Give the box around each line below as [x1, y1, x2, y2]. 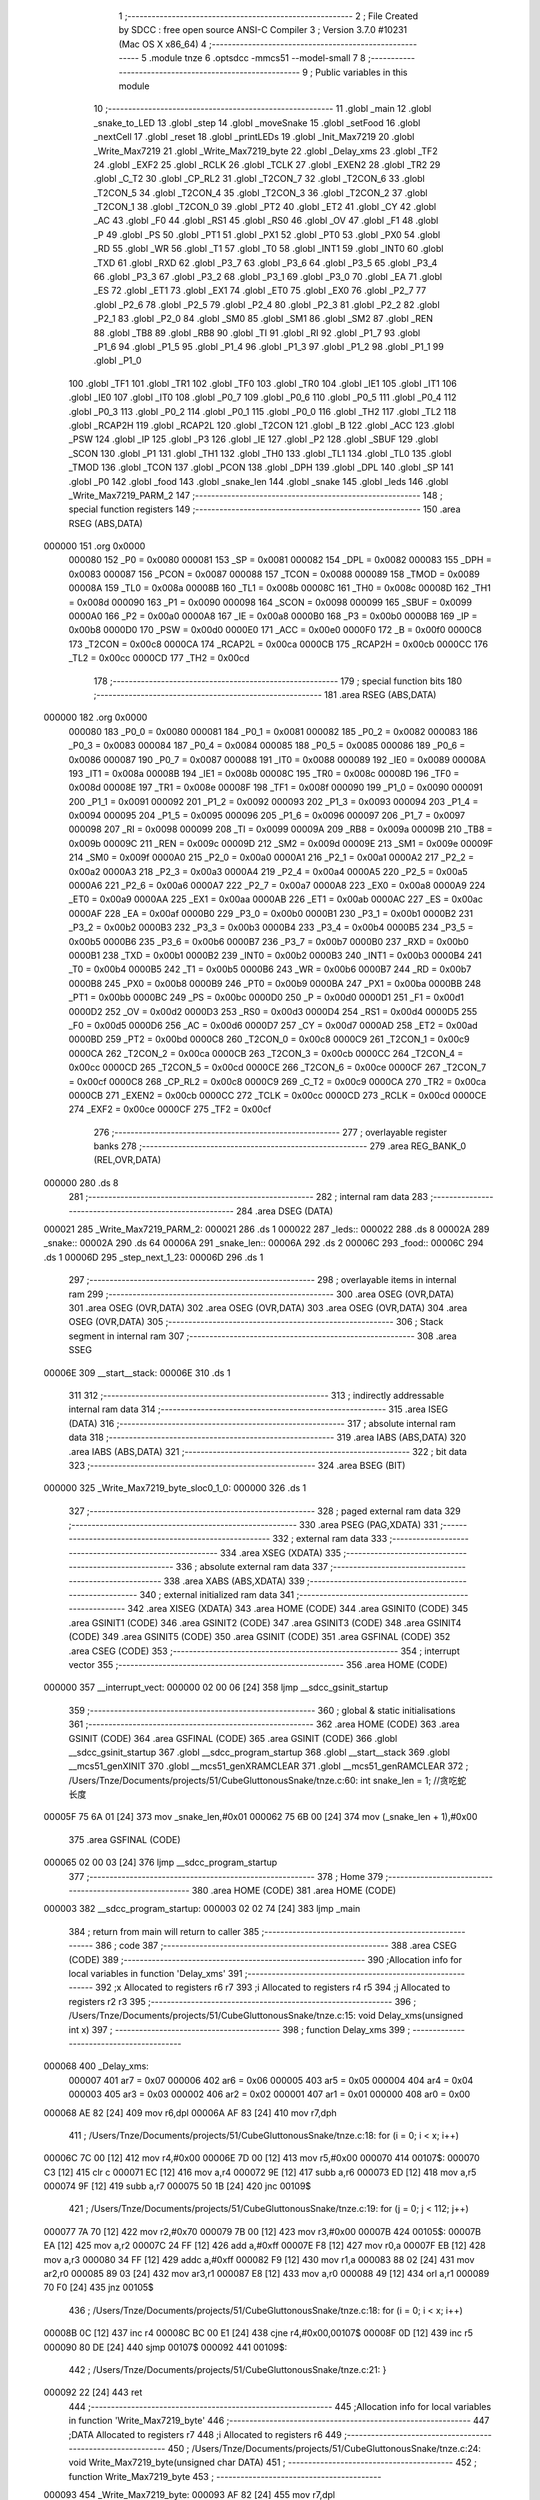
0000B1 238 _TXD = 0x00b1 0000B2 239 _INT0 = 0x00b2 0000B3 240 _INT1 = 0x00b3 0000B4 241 [68, 950, 482, 961]
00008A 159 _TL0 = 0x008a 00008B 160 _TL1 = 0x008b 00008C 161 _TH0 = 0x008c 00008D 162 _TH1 [68, 582, 492, 594]
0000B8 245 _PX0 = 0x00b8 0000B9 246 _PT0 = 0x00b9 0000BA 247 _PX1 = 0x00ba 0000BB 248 [68, 977, 482, 989]
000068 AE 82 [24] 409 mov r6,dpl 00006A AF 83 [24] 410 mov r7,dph [43, 2106, 337, 2119]
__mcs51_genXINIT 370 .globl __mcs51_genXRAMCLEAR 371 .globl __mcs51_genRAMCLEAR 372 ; [68, 1760, 469, 1772]
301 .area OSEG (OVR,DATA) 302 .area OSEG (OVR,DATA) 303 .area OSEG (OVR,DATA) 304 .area [68, 1301, 468, 1314]
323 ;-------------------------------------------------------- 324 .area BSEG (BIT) [68, 1459, 406, 1471]
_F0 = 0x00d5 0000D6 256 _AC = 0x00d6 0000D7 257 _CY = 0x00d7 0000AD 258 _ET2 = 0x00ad [68, 1019, 479, 1031]
